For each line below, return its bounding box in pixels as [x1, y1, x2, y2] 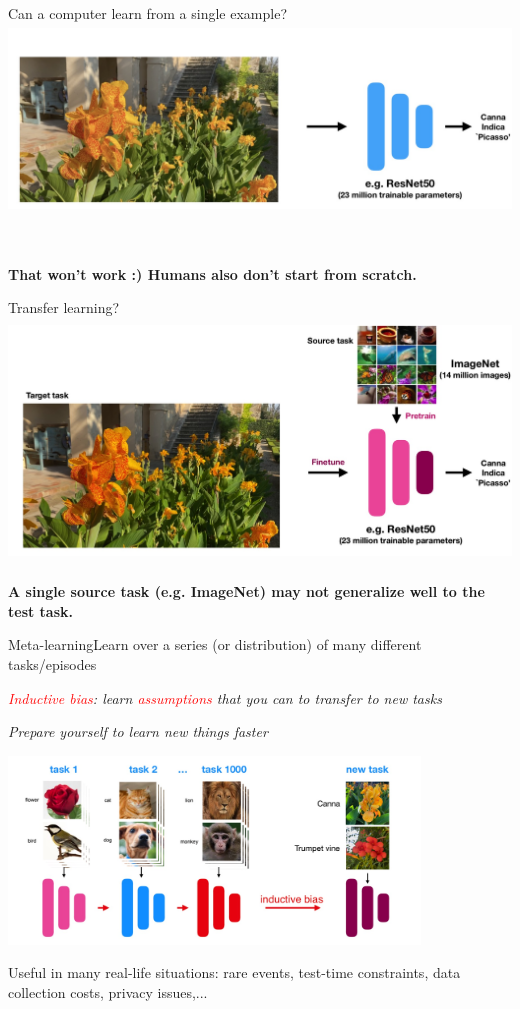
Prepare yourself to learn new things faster [8, 721, 268, 742]
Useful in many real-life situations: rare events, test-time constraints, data [8, 962, 461, 983]
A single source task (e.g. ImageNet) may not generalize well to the [8, 581, 485, 602]
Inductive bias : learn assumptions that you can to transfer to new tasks [8, 687, 442, 708]
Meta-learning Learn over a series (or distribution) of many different [8, 634, 422, 655]
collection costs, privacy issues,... [8, 981, 208, 1002]
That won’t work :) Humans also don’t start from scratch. [8, 263, 417, 284]
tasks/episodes [8, 653, 97, 674]
